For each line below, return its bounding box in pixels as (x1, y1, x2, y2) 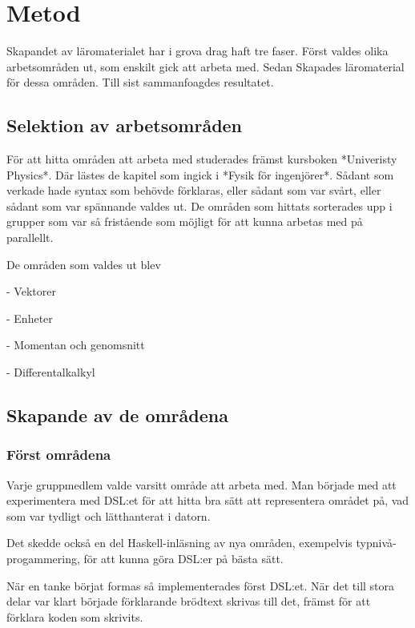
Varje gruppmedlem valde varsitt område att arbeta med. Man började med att (6, 476, 397, 493)
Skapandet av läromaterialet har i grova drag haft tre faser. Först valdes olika (6, 42, 389, 59)
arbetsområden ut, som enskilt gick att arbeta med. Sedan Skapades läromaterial (6, 58, 405, 74)
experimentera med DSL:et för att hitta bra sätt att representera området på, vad (6, 492, 409, 509)
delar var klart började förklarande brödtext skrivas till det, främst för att (6, 593, 371, 610)
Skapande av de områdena (6, 403, 228, 428)
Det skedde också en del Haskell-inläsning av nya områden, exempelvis (6, 534, 353, 551)
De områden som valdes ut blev (6, 256, 161, 272)
